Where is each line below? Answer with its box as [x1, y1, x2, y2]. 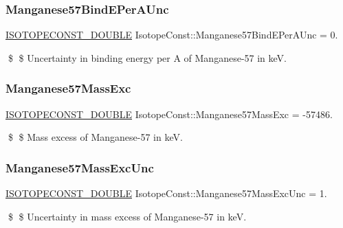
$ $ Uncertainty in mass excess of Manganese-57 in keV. [8, 209, 247, 223]
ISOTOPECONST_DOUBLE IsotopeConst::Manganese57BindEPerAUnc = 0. [5, 27, 338, 42]
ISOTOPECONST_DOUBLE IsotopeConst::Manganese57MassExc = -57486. [5, 106, 333, 121]
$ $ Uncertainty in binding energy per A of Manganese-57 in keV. [8, 50, 287, 65]
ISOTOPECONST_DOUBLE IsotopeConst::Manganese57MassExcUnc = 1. [5, 186, 327, 201]
